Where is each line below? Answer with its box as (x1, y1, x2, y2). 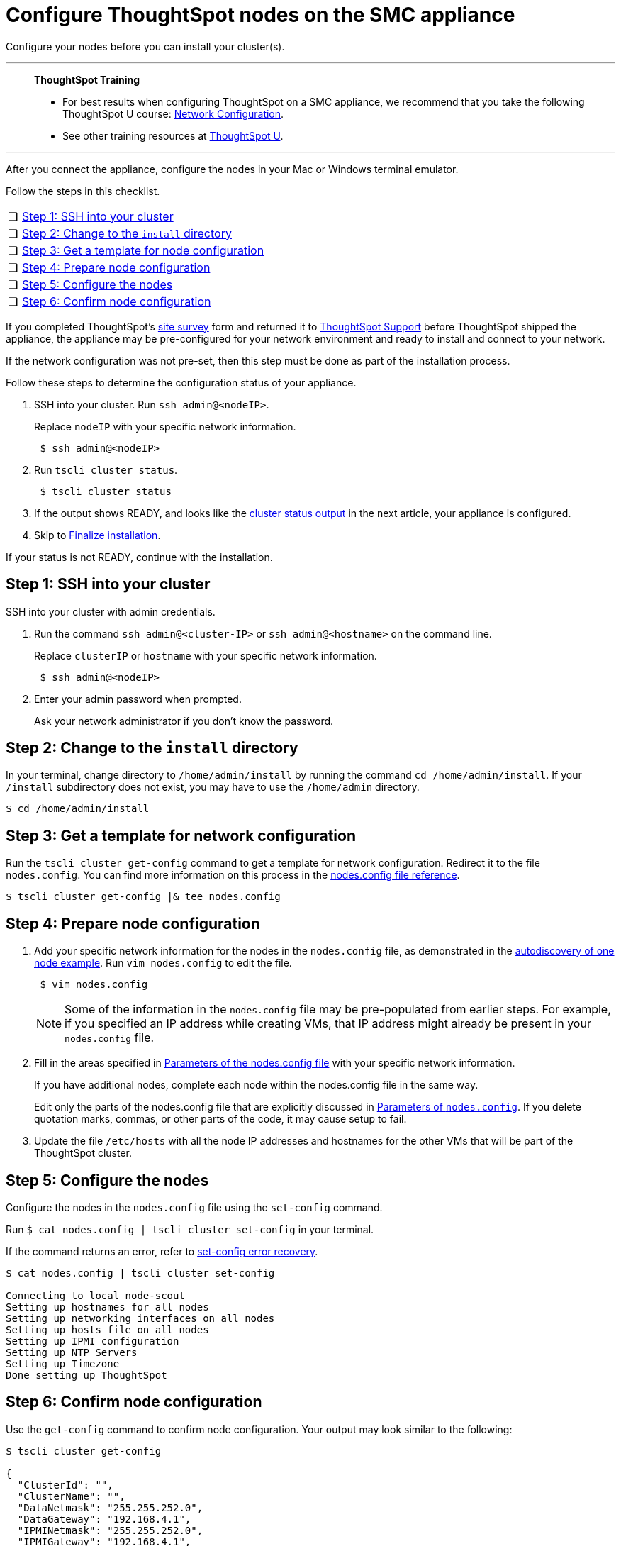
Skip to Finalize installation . (34, 528, 161, 541)
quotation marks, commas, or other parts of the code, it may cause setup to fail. (34, 1113, 407, 1125)
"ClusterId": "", (17, 1479, 113, 1491)
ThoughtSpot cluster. (34, 1147, 132, 1159)
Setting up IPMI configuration (6, 1335, 179, 1347)
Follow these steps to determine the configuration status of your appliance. (6, 376, 357, 389)
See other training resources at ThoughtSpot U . (62, 129, 284, 142)
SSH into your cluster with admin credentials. (6, 605, 216, 618)
